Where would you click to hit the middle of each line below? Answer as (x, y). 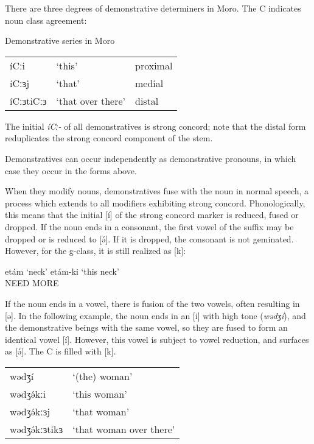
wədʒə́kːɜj (30, 411)
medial (149, 83)
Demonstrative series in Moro (60, 41)
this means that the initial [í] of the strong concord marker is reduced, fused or (152, 215)
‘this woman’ (100, 393)
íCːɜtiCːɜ (28, 100)
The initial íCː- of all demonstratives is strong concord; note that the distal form (155, 126)
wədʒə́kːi (28, 393)
